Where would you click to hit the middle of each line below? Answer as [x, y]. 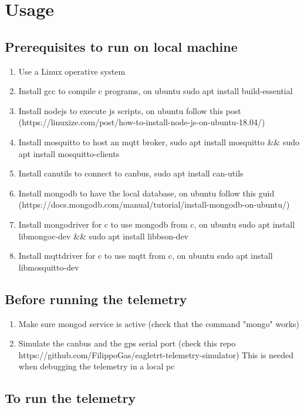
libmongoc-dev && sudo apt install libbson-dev [104, 236]
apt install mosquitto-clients [69, 153]
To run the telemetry [70, 398]
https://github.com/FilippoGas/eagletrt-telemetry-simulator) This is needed [156, 354]
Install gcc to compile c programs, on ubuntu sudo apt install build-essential [156, 91]
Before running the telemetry [96, 299]
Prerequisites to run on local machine [121, 46]
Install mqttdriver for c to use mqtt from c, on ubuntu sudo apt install [146, 256]
